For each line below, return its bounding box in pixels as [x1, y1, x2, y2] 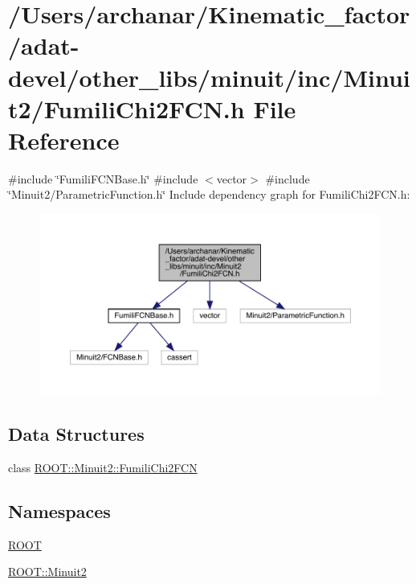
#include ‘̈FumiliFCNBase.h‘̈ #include [8, 170, 198, 187]
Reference [8, 123, 120, 156]
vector [216, 170, 247, 187]
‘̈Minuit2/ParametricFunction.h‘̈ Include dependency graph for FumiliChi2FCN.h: [8, 186, 410, 203]
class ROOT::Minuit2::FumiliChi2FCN [8, 459, 198, 475]
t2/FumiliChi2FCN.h [8, 92, 245, 125]
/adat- [8, 29, 80, 62]
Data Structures [8, 422, 145, 446]
